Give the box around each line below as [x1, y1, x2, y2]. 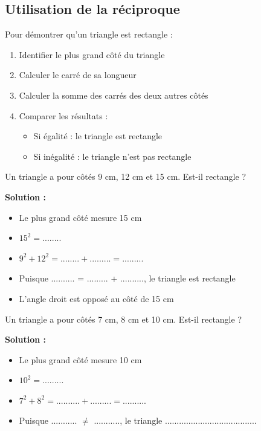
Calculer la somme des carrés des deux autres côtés [19, 88, 208, 101]
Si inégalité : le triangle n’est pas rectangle [33, 150, 192, 162]
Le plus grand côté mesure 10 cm [19, 353, 142, 366]
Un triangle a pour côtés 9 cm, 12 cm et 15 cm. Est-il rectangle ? [5, 170, 246, 183]
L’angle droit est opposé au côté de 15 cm [19, 292, 174, 304]
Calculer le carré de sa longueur [19, 68, 137, 81]
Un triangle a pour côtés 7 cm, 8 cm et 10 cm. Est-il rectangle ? [5, 312, 242, 325]
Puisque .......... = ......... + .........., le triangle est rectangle [19, 272, 236, 285]
